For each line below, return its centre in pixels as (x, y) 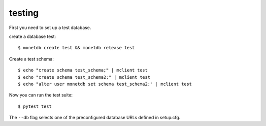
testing (24, 13)
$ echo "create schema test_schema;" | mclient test (83, 70)
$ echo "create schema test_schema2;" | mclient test (84, 77)
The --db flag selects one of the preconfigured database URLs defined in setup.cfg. (95, 118)
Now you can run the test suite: (41, 95)
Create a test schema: (32, 59)
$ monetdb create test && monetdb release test (76, 48)
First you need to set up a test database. (50, 28)
